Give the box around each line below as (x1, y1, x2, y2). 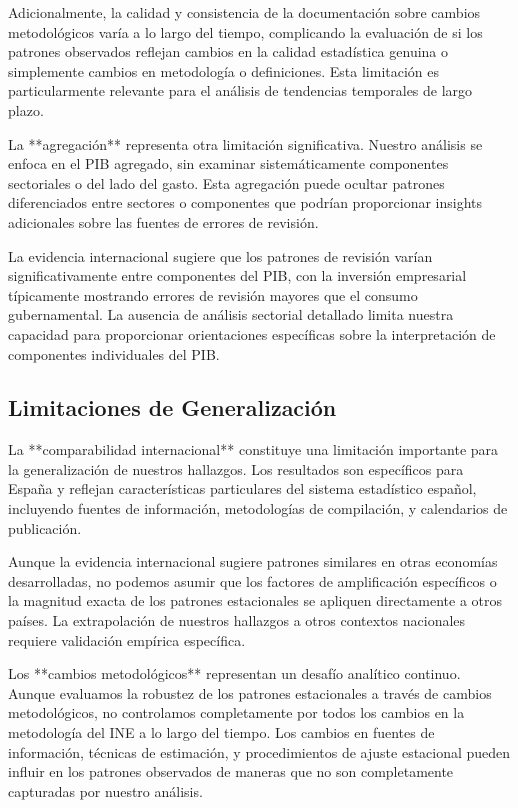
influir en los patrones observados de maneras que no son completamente (8, 761, 454, 782)
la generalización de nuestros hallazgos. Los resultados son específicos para (8, 458, 464, 479)
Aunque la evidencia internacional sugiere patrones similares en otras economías (8, 551, 498, 572)
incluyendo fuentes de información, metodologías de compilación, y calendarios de (8, 498, 508, 519)
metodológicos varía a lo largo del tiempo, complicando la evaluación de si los (8, 21, 483, 42)
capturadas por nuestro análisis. (8, 780, 203, 801)
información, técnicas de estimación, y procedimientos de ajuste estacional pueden (8, 741, 511, 762)
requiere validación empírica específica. (8, 629, 246, 650)
